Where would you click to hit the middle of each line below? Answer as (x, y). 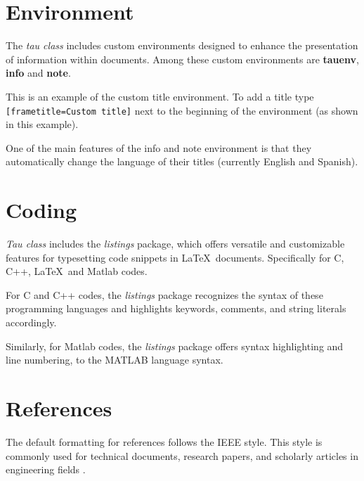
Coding (41, 210)
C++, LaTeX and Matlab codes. (77, 271)
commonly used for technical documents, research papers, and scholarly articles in (182, 455)
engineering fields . (46, 469)
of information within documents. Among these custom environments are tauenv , (182, 59)
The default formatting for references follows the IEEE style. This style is (164, 441)
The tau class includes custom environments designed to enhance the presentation (182, 45)
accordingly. (31, 322)
